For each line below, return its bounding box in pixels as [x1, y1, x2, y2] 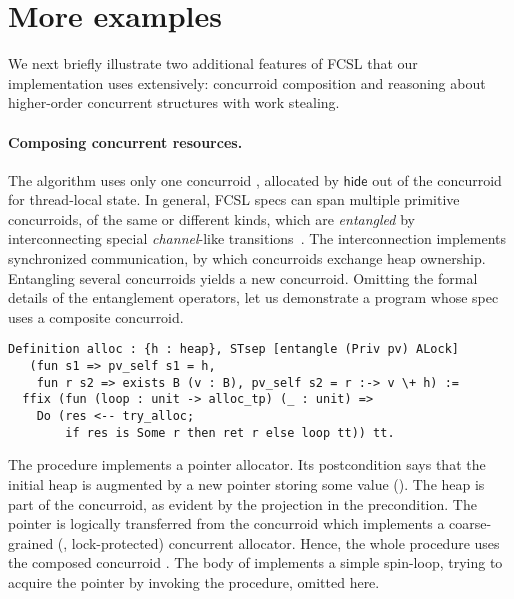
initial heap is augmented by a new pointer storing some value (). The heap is [8, 473, 485, 494]
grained [8, 532, 54, 553]
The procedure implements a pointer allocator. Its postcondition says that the [8, 454, 486, 475]
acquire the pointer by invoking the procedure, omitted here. [8, 571, 380, 592]
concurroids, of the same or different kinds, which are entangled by [8, 208, 415, 229]
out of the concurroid [372, 169, 502, 190]
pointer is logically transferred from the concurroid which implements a [8, 513, 445, 534]
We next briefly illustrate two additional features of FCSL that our [8, 53, 418, 74]
